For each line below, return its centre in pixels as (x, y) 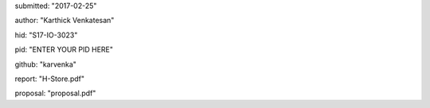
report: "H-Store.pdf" (50, 79)
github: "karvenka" (46, 64)
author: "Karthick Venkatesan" (64, 21)
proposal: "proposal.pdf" (55, 93)
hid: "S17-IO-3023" (46, 35)
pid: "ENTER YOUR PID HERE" (64, 50)
